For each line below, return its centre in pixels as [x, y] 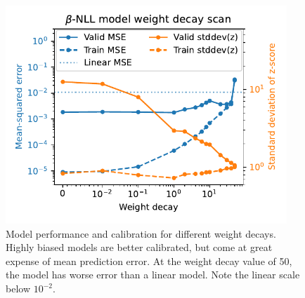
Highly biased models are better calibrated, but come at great [139, 247]
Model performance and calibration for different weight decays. [141, 233]
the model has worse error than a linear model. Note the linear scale [153, 275]
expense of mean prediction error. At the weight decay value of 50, [149, 260]
